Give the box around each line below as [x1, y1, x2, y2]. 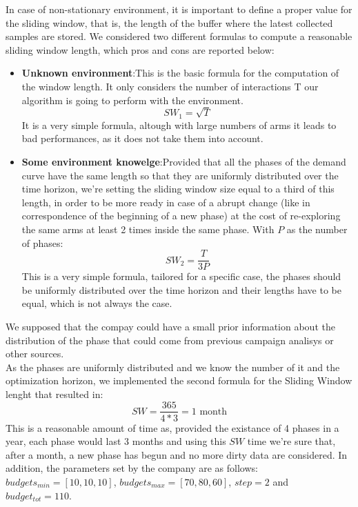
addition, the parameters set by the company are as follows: [6, 461, 258, 475]
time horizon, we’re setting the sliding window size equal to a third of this [21, 181, 335, 196]
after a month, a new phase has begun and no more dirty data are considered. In [6, 447, 348, 461]
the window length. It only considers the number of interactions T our [21, 79, 319, 93]
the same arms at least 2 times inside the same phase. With [21, 221, 275, 236]
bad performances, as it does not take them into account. [21, 131, 263, 146]
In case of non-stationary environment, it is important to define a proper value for [6, 2, 352, 16]
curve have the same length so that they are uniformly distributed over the [21, 168, 339, 182]
